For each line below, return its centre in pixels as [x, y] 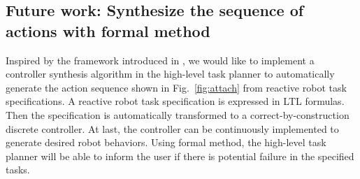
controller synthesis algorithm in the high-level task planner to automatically [170, 74]
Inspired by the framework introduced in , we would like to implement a [160, 60]
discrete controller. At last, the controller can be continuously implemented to [172, 128]
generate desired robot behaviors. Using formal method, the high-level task [166, 142]
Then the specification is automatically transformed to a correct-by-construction [178, 114]
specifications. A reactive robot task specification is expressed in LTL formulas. [175, 101]
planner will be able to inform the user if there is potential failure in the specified [180, 156]
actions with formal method [108, 30]
